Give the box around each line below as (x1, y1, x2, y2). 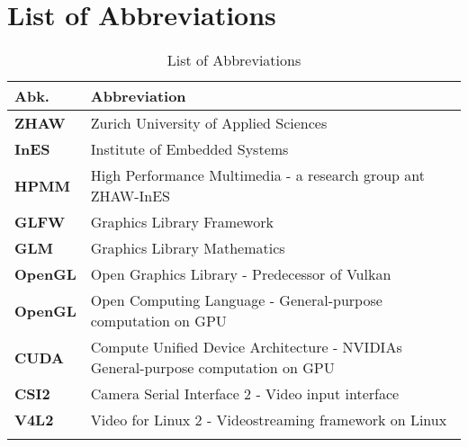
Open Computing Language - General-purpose (90, 290, 382, 311)
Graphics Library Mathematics (90, 237, 285, 259)
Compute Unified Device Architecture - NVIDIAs (90, 336, 402, 358)
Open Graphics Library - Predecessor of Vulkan (90, 264, 391, 285)
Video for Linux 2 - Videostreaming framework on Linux (90, 409, 447, 431)
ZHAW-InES (90, 185, 171, 207)
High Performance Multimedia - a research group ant (90, 165, 425, 186)
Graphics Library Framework (90, 211, 274, 233)
